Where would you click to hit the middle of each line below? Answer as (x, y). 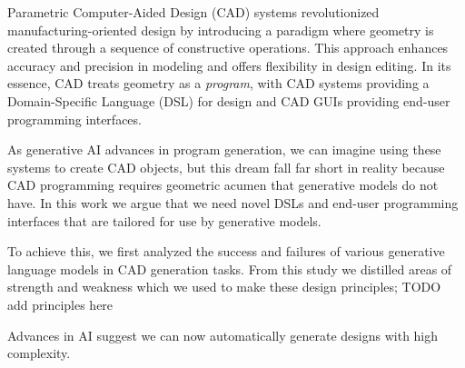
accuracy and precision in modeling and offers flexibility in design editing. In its (229, 65)
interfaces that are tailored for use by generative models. (164, 220)
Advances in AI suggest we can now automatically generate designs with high (223, 335)
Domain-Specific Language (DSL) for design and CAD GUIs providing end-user (229, 100)
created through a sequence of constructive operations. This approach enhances (228, 48)
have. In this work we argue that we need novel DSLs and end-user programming (233, 202)
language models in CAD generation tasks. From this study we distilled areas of (230, 269)
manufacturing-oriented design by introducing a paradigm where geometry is (221, 30)
